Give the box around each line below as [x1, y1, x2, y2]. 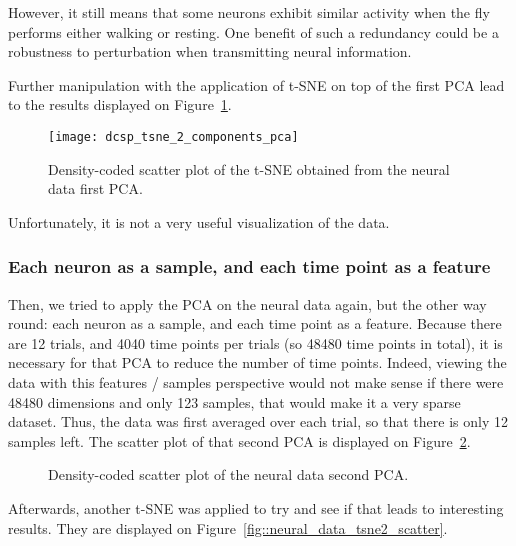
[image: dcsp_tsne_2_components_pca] [48, 129, 299, 144]
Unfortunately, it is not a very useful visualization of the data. [8, 211, 390, 232]
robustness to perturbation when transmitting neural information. [8, 41, 412, 62]
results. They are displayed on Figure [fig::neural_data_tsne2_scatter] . [8, 517, 448, 538]
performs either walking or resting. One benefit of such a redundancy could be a [8, 21, 499, 42]
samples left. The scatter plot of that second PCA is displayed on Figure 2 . [8, 430, 471, 451]
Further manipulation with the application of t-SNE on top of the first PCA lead [8, 74, 505, 95]
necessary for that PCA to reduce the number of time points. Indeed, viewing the [8, 352, 507, 373]
